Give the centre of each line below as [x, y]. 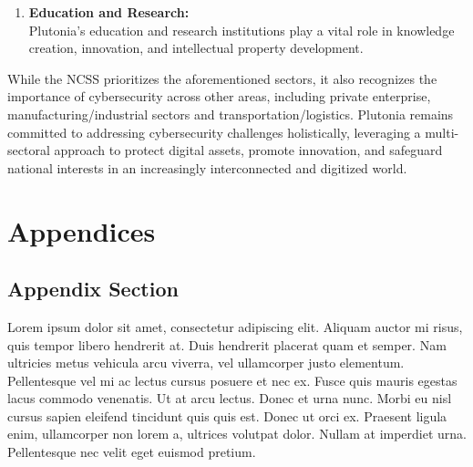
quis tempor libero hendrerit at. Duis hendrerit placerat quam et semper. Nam [227, 344]
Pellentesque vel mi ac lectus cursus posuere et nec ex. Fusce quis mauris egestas [232, 380]
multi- [442, 132]
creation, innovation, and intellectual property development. [196, 48]
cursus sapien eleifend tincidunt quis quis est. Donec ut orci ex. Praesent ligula [227, 415]
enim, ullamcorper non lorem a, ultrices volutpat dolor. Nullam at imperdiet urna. [237, 434]
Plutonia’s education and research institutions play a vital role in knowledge [242, 30]
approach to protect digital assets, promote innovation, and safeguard [248, 150]
